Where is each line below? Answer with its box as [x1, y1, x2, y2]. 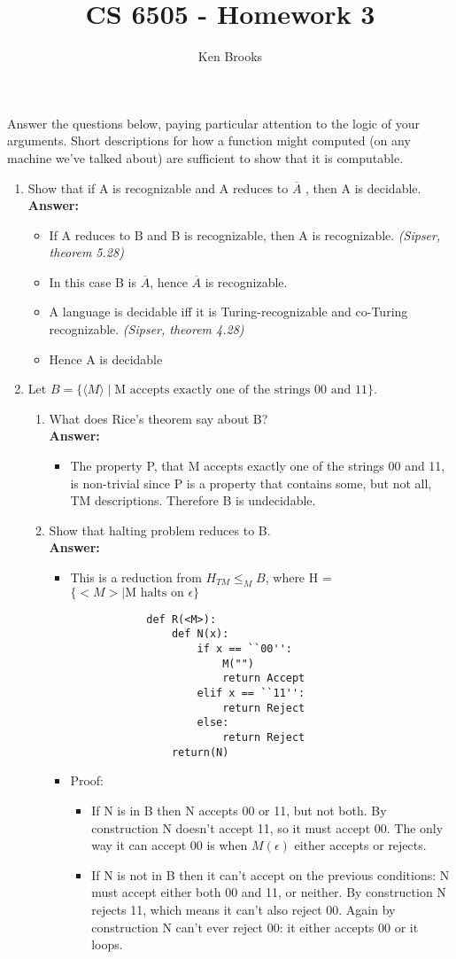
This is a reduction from [70, 568, 202, 586]
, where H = [265, 568, 332, 586]
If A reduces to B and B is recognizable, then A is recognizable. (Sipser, [49, 225, 441, 244]
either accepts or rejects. [294, 836, 427, 854]
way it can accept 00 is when [91, 836, 248, 854]
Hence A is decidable [49, 349, 163, 368]
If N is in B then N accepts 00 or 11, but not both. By [91, 800, 387, 819]
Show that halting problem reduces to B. [49, 520, 271, 539]
